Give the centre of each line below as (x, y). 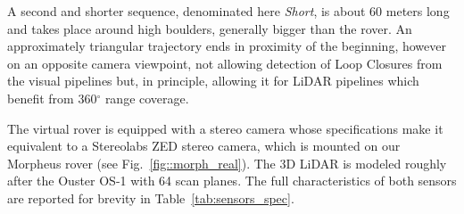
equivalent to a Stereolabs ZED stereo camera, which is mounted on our (204, 146)
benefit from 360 (52, 98)
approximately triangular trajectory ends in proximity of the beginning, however (227, 46)
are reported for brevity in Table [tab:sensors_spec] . (151, 198)
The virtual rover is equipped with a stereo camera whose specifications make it (225, 128)
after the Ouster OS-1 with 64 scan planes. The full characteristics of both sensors (232, 181)
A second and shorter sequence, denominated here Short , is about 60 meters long (228, 11)
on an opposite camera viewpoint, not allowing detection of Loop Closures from (225, 63)
